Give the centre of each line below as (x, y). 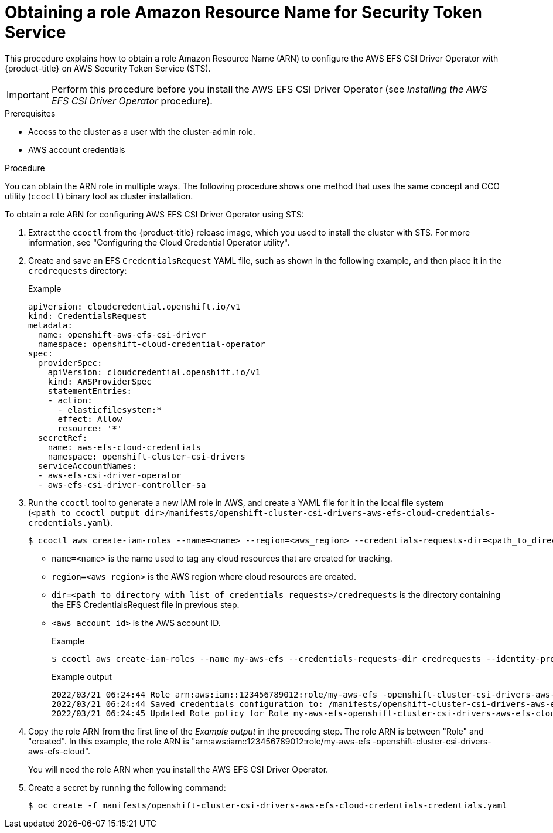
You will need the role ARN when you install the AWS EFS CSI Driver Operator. (178, 769)
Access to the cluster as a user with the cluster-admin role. (142, 131)
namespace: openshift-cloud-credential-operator (151, 344)
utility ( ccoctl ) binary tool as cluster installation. (99, 196)
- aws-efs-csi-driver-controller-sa (122, 484)
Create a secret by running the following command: (127, 787)
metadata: (50, 325)
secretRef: (63, 438)
